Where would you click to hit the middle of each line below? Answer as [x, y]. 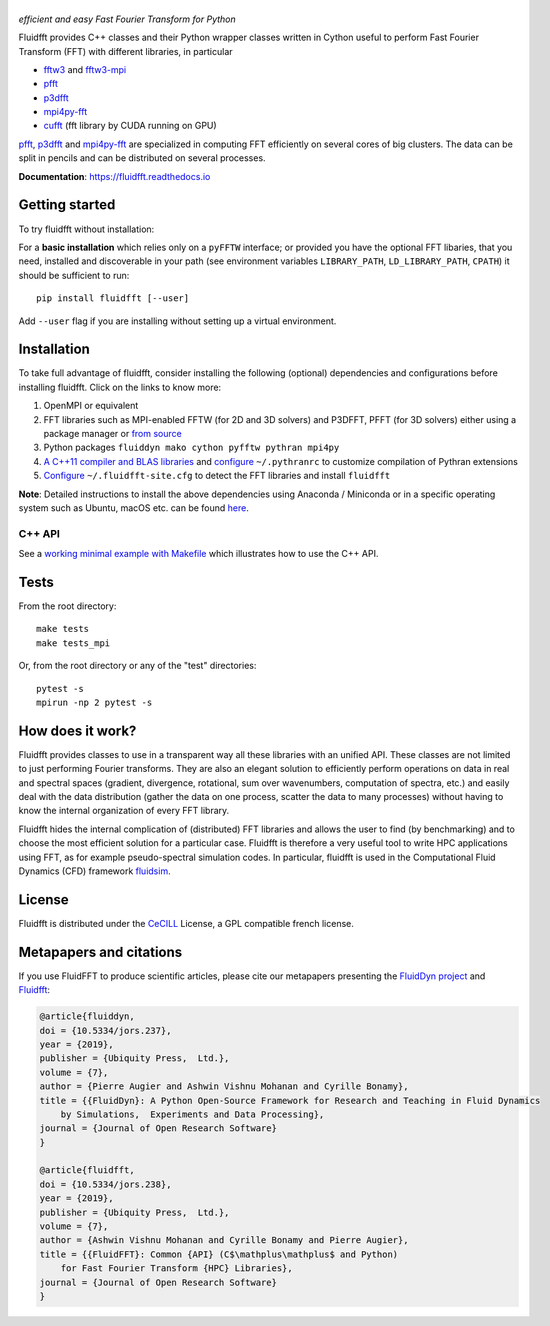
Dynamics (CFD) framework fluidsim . [94, 871]
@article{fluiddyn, [87, 1016]
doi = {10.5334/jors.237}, [105, 1030]
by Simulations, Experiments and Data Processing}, [192, 1114]
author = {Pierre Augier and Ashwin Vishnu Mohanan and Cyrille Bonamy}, [224, 1086]
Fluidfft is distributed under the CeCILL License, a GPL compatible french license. [186, 923]
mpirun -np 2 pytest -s [94, 702]
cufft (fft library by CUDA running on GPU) [130, 126]
